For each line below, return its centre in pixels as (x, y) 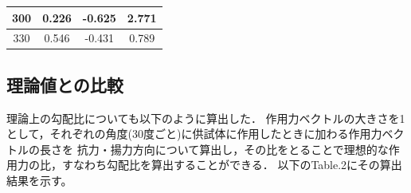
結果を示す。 (39, 181)
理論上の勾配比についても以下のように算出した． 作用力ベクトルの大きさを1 (206, 118)
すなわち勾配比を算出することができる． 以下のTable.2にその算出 (232, 165)
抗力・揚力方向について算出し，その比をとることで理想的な (233, 149)
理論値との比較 (65, 84)
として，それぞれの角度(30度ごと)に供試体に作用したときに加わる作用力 (194, 134)
